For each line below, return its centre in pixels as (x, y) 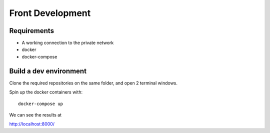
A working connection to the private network (68, 43)
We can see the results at (35, 114)
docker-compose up (41, 103)
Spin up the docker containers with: (46, 92)
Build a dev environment (48, 71)
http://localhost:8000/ (32, 124)
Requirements (32, 31)
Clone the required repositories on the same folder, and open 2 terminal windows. (93, 83)
